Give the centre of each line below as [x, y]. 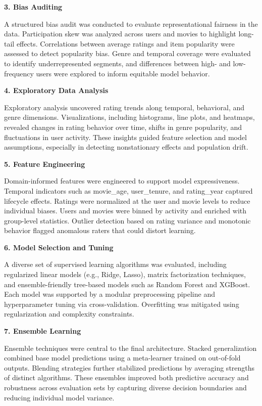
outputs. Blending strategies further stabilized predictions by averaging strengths [129, 367]
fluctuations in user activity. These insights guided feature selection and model [125, 137]
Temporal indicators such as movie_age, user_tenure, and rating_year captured [128, 190]
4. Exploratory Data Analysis [56, 90]
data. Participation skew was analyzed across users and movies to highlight [120, 34]
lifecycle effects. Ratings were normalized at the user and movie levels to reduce [127, 200]
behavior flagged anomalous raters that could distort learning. [100, 230]
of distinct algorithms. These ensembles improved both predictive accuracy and [126, 377]
